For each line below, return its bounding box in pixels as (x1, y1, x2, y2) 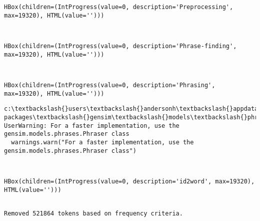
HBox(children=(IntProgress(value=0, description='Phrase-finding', (4, 42, 237, 50)
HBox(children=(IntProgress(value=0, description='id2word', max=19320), (4, 177, 255, 185)
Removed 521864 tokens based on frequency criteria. (4, 209, 183, 217)
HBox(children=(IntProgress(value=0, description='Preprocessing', (4, 4, 233, 11)
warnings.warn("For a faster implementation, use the (11, 138, 194, 146)
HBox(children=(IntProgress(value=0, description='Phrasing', (4, 81, 215, 89)
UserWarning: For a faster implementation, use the (4, 122, 179, 129)
